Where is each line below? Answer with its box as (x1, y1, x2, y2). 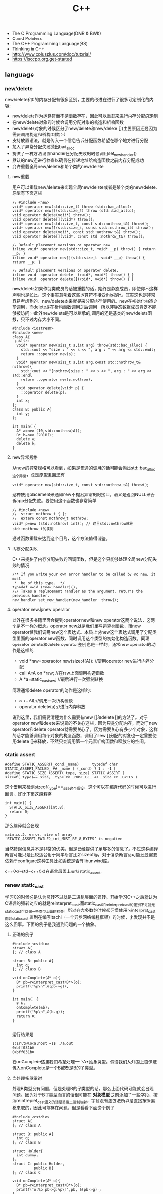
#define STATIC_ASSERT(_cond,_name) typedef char (5, 762, 118, 767)
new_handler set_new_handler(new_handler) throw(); (12, 598, 119, 603)
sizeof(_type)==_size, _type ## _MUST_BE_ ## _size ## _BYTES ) (5, 775, 138, 780)
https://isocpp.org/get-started (12, 57, 72, 62)
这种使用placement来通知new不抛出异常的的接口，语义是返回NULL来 (12, 492, 151, 497)
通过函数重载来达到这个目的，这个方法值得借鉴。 (12, 535, 110, 541)
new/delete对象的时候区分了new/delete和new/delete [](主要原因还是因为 (12, 125, 158, 131)
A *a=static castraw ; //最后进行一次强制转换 (19, 676, 103, 683)
